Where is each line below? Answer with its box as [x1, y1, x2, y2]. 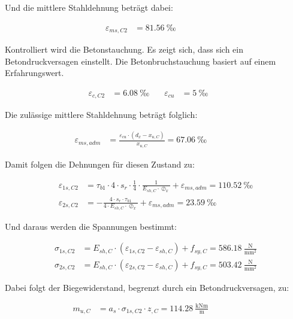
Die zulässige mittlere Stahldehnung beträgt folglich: [5, 108, 198, 121]
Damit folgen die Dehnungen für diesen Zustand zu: [5, 157, 195, 170]
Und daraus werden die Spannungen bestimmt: [5, 220, 177, 232]
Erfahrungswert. [5, 66, 64, 79]
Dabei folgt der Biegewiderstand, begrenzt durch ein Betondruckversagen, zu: [5, 281, 289, 293]
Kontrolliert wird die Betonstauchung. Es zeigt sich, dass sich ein [5, 43, 244, 56]
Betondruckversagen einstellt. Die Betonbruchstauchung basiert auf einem [5, 54, 276, 67]
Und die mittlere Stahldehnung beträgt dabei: [5, 1, 173, 13]
